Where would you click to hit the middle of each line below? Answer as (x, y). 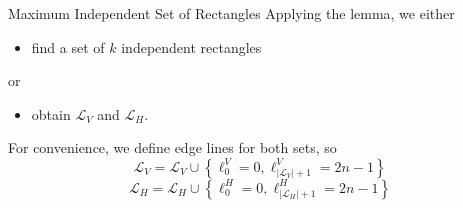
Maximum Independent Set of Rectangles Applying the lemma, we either (231, 13)
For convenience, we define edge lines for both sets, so (172, 147)
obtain (51, 113)
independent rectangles (191, 46)
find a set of (68, 46)
